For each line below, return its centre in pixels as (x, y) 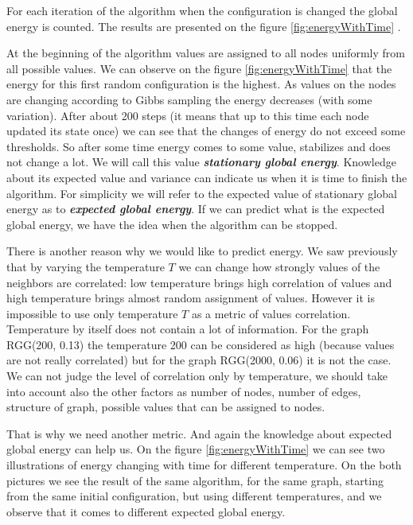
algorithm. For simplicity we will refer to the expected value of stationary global (202, 193)
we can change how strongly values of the (279, 266)
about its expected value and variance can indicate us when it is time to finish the (207, 177)
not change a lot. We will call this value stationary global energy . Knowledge (201, 162)
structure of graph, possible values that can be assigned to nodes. (166, 407)
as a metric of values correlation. (271, 313)
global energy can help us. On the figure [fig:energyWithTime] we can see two (196, 449)
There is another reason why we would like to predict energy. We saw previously (202, 251)
